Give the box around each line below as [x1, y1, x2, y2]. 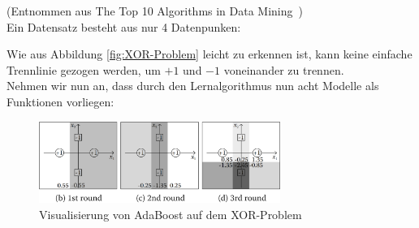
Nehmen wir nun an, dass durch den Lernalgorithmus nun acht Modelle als [6, 77, 379, 94]
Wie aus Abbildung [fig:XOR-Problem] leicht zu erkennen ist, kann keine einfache [6, 45, 413, 62]
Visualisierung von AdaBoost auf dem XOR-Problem [39, 206, 302, 223]
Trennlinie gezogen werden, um [6, 61, 161, 78]
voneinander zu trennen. [223, 61, 344, 78]
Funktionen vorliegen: [6, 92, 114, 110]
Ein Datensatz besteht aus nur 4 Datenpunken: [6, 18, 241, 35]
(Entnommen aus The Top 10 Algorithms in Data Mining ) [6, 2, 303, 19]
